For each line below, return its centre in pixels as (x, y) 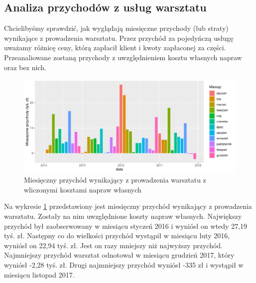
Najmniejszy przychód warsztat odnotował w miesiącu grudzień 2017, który (119, 255)
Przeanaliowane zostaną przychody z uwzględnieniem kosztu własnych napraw (123, 57)
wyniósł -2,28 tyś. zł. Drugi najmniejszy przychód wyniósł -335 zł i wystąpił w (124, 264)
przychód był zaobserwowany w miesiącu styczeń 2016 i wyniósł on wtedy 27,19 (126, 226)
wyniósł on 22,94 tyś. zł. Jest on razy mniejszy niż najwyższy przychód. (113, 245)
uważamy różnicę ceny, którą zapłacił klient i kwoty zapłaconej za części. (115, 47)
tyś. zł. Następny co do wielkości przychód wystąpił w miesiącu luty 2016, (117, 236)
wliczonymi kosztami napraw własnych (83, 189)
